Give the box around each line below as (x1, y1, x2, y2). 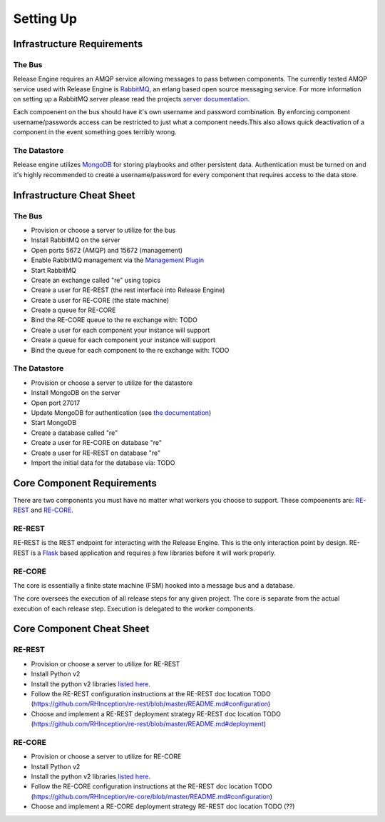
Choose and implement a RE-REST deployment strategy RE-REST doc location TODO (31, 709, 281, 718)
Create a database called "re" (31, 428, 118, 437)
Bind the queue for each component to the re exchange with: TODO (31, 346, 230, 354)
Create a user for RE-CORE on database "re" (31, 438, 162, 447)
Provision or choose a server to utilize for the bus (31, 226, 176, 234)
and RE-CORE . (31, 506, 74, 514)
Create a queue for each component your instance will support (31, 336, 215, 344)
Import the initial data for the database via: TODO (31, 458, 175, 467)
